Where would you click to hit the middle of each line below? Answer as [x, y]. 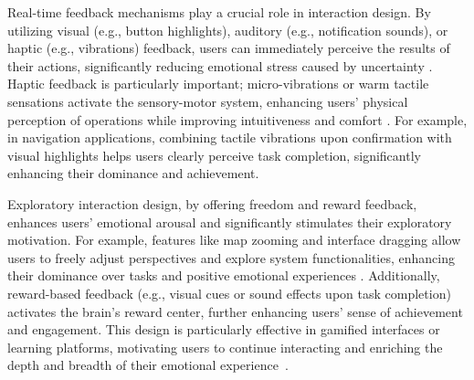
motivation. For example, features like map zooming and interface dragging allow [234, 240]
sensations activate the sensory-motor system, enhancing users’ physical [208, 101]
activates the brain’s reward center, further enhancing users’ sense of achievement [235, 311]
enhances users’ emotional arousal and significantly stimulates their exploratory [230, 222]
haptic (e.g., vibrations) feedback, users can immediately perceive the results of [229, 48]
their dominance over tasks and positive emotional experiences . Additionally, [224, 275]
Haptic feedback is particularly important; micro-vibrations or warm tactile [218, 84]
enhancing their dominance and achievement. [133, 173]
